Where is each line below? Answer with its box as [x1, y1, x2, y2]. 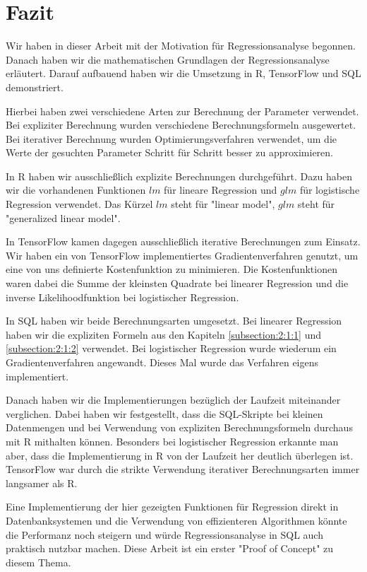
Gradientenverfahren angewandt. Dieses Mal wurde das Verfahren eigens [6, 355, 319, 369]
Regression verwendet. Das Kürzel [6, 197, 153, 211]
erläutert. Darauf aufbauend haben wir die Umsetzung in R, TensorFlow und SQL [6, 66, 361, 81]
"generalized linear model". [6, 210, 121, 225]
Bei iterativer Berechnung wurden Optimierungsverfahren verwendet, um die [6, 131, 337, 146]
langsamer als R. [6, 475, 78, 490]
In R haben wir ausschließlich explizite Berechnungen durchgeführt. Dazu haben [6, 168, 352, 183]
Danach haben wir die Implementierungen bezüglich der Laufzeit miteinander [6, 392, 341, 407]
